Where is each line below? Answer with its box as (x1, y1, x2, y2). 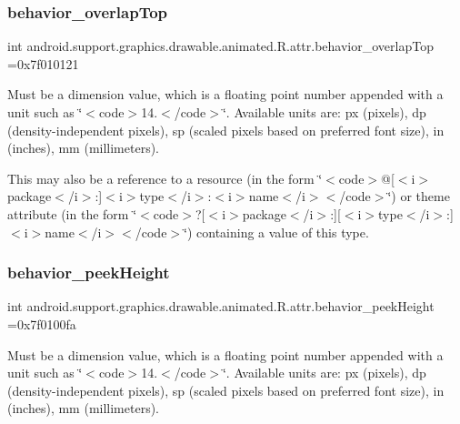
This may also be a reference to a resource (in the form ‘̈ (7, 168, 323, 187)
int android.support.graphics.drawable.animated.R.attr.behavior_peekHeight (7, 297, 435, 316)
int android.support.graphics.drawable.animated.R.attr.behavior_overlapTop (7, 36, 434, 56)
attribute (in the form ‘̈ (7, 204, 137, 223)
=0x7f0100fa (7, 314, 76, 333)
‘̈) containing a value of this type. (184, 222, 369, 241)
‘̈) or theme (387, 187, 450, 206)
